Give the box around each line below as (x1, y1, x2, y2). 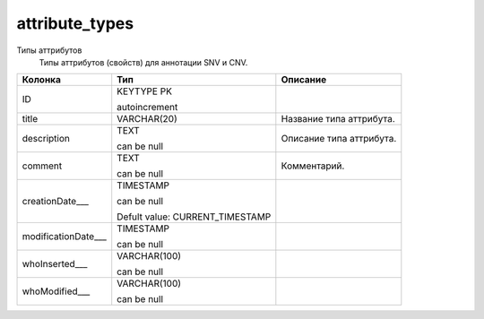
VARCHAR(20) (117, 113, 178, 125)
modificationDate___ (22, 230, 108, 243)
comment (22, 159, 63, 172)
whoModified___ (22, 285, 91, 297)
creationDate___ (22, 195, 90, 208)
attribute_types (16, 13, 134, 33)
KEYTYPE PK (117, 85, 172, 98)
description (22, 133, 71, 145)
